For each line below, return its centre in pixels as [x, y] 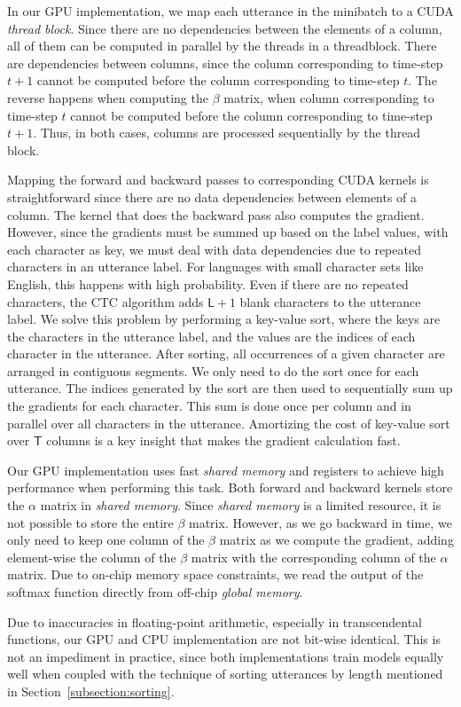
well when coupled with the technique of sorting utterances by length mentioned [225, 674]
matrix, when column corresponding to [329, 97]
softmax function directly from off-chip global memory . [155, 592]
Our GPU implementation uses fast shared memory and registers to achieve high [226, 470]
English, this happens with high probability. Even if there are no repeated [208, 283]
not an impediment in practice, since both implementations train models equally [226, 656]
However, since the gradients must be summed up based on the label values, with [228, 232]
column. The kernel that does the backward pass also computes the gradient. [216, 214]
